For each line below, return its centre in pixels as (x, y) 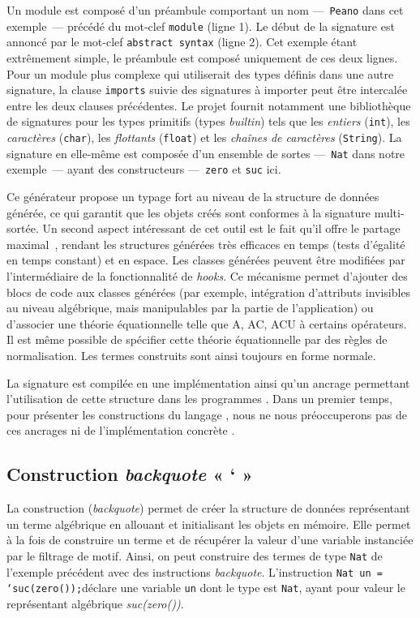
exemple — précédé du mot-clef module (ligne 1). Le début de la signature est (201, 26)
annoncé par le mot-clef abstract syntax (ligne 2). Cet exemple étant (182, 42)
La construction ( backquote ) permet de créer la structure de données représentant (208, 508)
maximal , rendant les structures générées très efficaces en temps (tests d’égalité (206, 244)
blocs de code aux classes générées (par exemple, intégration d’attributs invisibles (209, 292)
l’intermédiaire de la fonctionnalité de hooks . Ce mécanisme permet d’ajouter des (207, 276)
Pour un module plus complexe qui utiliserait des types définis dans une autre (200, 73)
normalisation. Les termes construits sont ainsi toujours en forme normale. (191, 355)
